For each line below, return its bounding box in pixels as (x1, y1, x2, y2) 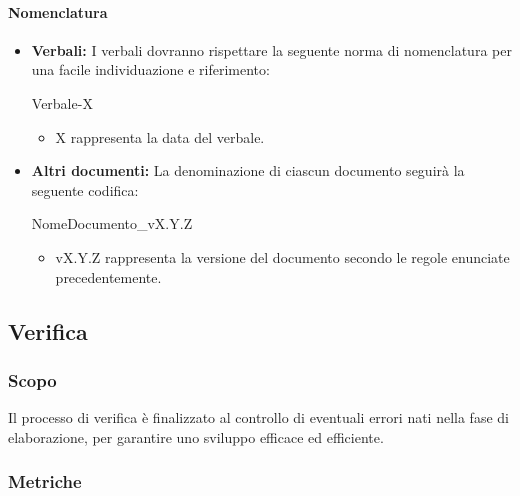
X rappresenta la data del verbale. (55, 126, 265, 147)
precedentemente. (55, 266, 162, 287)
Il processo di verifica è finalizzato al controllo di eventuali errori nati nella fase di (8, 407, 509, 428)
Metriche (8, 469, 82, 494)
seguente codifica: (31, 179, 139, 200)
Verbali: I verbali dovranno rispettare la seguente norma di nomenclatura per (31, 39, 512, 60)
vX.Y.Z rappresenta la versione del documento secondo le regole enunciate (55, 246, 510, 267)
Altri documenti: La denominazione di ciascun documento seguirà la (31, 160, 465, 181)
